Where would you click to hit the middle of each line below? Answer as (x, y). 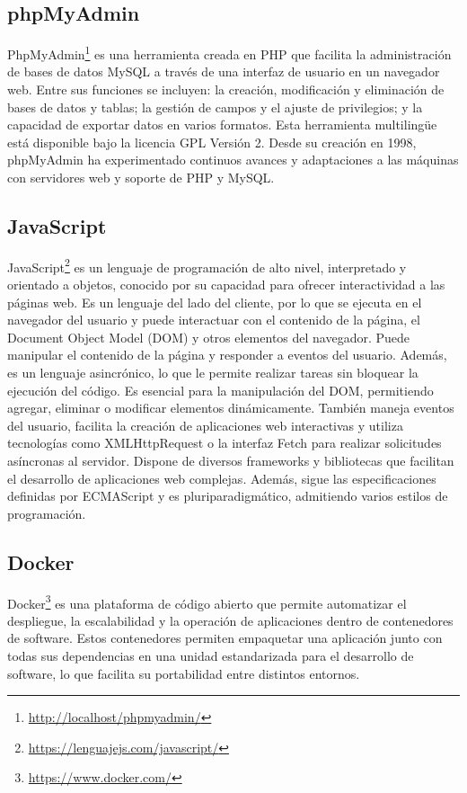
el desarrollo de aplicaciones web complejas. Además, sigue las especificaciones (222, 478)
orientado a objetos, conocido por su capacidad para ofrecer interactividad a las (226, 285)
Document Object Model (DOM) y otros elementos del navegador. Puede (209, 337)
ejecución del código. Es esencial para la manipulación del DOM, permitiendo (220, 390)
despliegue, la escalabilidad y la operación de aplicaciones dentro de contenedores (230, 620)
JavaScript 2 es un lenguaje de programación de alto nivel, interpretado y (207, 265)
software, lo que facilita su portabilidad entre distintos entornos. (184, 673)
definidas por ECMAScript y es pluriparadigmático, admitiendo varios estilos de (228, 496)
